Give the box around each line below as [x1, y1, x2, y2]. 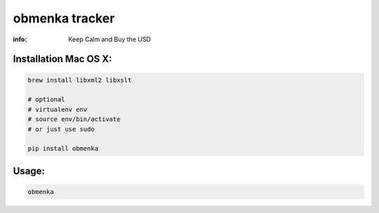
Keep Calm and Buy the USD [68, 35, 151, 43]
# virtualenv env [27, 105, 88, 114]
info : [13, 35, 27, 43]
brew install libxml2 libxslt [27, 76, 132, 84]
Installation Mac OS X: [13, 53, 112, 65]
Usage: [13, 165, 46, 177]
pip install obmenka [27, 144, 98, 153]
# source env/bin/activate [27, 116, 121, 123]
